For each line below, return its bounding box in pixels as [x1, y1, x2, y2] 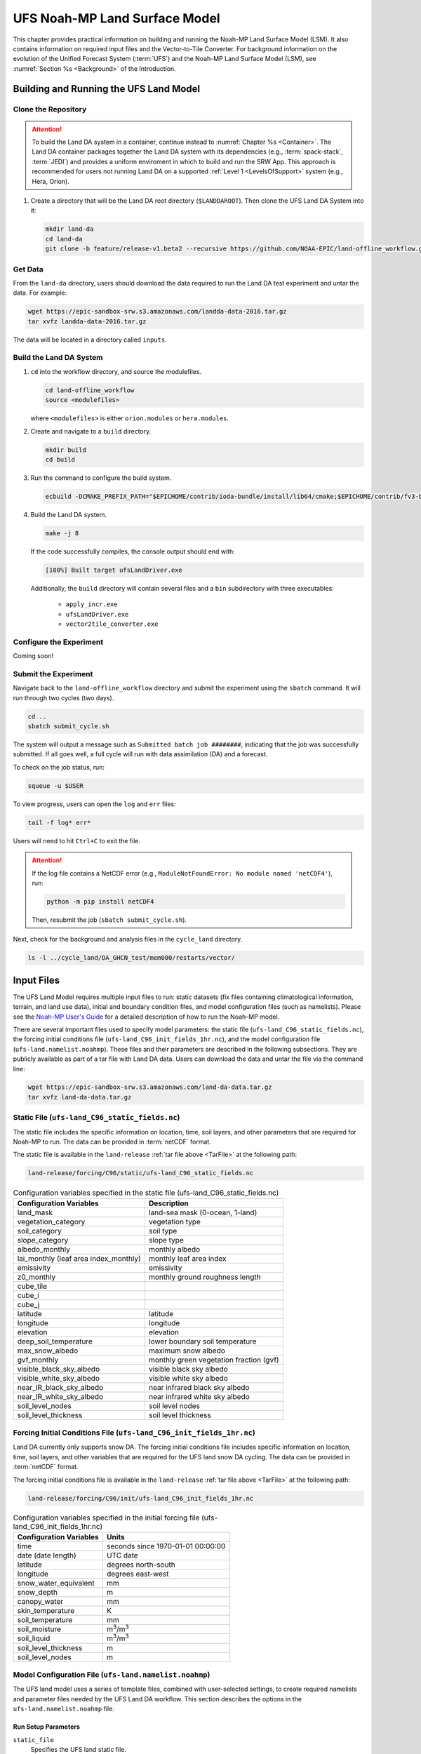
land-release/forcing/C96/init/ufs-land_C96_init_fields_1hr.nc [27, 1494, 254, 1502]
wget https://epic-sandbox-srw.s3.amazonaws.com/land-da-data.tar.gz [27, 1083, 272, 1091]
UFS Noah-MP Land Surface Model [13, 11, 220, 26]
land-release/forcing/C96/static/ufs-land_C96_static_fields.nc [27, 1169, 254, 1177]
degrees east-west [106, 1569, 169, 1579]
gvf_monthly [17, 1355, 59, 1365]
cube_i [17, 1290, 40, 1300]
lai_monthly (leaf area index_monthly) [17, 1253, 142, 1263]
